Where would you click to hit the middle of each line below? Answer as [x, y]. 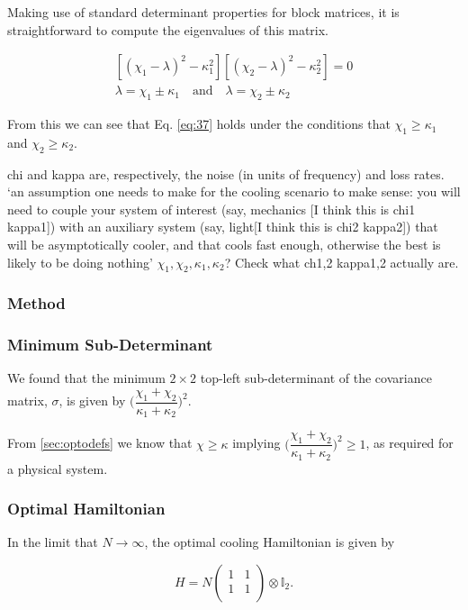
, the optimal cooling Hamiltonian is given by [270, 542]
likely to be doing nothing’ [80, 262]
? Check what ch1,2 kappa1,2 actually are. [342, 262]
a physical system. [58, 468]
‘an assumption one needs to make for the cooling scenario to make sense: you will [234, 191]
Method [36, 303]
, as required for [409, 443]
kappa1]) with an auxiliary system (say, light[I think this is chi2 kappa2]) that [223, 227]
